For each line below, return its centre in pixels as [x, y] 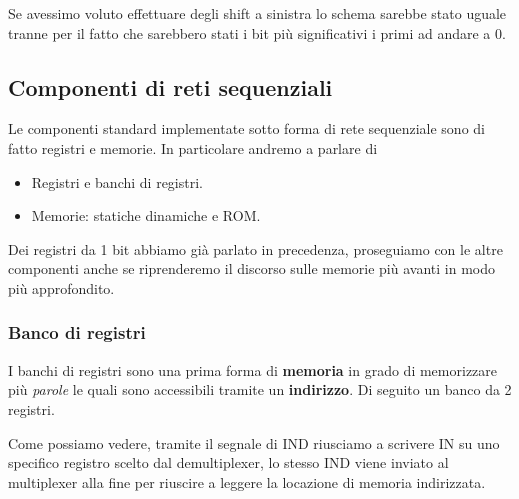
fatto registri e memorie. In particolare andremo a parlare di [193, 147]
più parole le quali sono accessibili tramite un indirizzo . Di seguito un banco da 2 [260, 389]
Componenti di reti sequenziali [170, 86]
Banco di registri [77, 332]
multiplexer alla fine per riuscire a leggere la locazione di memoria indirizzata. [247, 481]
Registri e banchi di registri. [117, 181]
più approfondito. [61, 287]
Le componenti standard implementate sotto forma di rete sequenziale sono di [246, 128]
